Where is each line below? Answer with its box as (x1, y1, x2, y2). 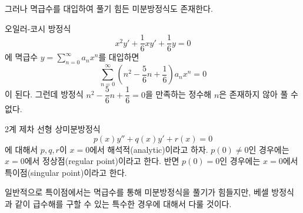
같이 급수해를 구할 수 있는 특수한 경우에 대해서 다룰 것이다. (15, 198, 232, 209)
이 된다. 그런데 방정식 (5, 88, 84, 100)
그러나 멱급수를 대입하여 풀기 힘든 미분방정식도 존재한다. (5, 2, 213, 14)
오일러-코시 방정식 (5, 22, 71, 34)
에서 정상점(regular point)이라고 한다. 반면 (24, 155, 179, 167)
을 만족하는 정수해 (145, 88, 212, 100)
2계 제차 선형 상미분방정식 (5, 123, 101, 135)
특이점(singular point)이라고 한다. (5, 166, 127, 178)
